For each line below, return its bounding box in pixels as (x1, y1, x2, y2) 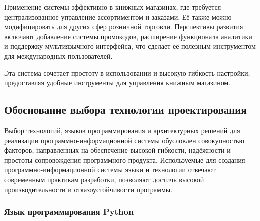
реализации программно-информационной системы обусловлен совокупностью (4, 135, 244, 145)
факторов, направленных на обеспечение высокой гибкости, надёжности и (4, 145, 231, 155)
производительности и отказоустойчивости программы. (4, 184, 173, 194)
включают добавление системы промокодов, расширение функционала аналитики (4, 31, 252, 41)
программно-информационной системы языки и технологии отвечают (4, 164, 216, 175)
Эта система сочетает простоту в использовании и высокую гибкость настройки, (4, 67, 250, 78)
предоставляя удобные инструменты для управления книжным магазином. (4, 77, 231, 88)
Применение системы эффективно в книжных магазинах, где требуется (4, 2, 221, 12)
